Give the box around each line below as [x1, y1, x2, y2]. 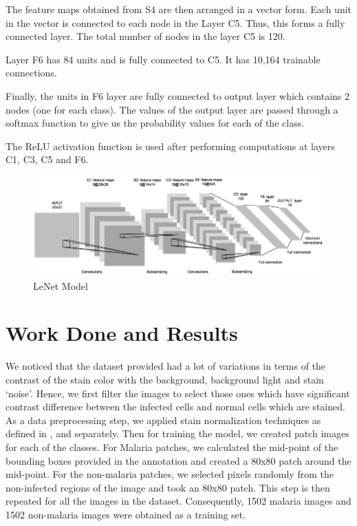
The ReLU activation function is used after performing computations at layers [6, 138, 335, 153]
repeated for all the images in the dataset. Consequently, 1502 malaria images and [6, 494, 351, 508]
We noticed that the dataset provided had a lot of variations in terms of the [6, 359, 326, 373]
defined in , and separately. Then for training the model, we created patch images [6, 426, 349, 441]
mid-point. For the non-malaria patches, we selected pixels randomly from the [6, 467, 334, 481]
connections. [6, 65, 57, 80]
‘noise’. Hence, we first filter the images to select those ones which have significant [6, 386, 350, 400]
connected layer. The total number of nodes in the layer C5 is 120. [6, 29, 285, 43]
